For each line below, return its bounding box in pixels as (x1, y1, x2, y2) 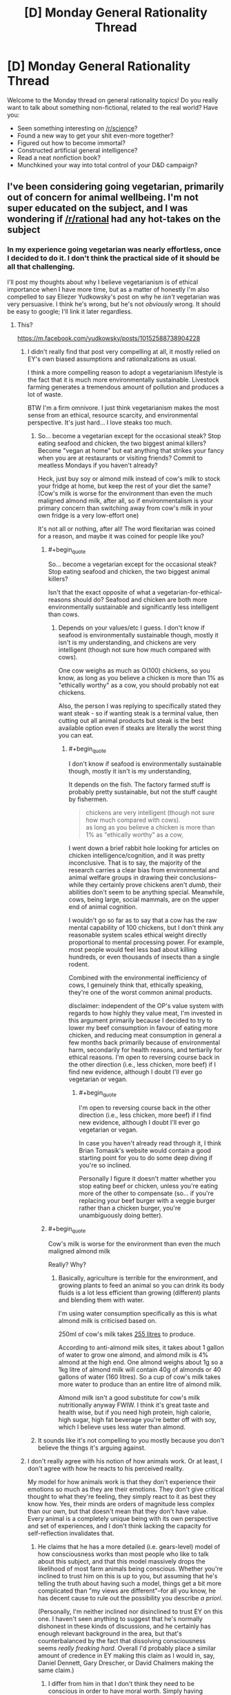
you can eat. (58, 731, 94, 740)
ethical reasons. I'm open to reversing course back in (68, 1053, 220, 1062)
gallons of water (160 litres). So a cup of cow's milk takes (58, 1372, 221, 1380)
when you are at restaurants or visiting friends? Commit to (37, 453, 203, 462)
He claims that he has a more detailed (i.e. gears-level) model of (37, 1542, 221, 1551)
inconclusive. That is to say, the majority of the (68, 859, 201, 867)
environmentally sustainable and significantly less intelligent (48, 603, 219, 611)
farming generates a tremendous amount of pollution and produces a (27, 382, 224, 391)
